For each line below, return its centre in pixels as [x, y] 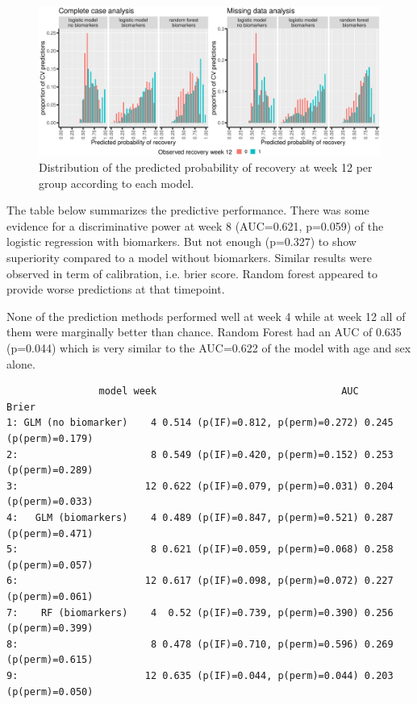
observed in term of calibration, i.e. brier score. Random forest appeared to [192, 273]
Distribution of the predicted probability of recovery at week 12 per [206, 167]
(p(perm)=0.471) [50, 533]
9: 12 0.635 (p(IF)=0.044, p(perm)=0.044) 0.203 [200, 675]
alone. [21, 363]
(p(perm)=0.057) [50, 565]
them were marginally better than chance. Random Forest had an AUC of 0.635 [204, 332]
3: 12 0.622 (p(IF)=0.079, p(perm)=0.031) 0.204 [200, 486]
